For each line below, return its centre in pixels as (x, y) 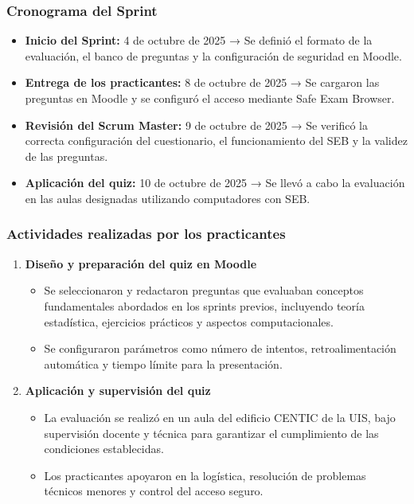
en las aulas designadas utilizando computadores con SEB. (168, 198)
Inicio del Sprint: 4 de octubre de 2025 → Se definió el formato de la (199, 40)
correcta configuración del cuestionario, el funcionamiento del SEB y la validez (216, 141)
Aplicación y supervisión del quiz (118, 391)
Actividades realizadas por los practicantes (146, 234)
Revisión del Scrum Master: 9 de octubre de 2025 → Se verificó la (196, 125)
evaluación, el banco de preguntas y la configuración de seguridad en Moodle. (213, 55)
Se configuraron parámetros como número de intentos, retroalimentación (220, 348)
